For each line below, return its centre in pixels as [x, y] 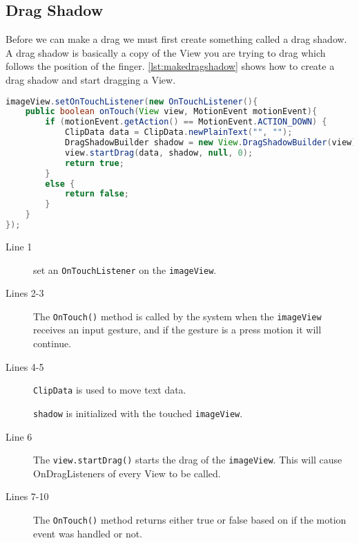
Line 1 [19, 246]
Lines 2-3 [25, 293]
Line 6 [19, 436]
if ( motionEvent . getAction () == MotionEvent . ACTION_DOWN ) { [186, 122]
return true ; [94, 163]
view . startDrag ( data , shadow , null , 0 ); [159, 153]
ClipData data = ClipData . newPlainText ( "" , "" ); [178, 132]
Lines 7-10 [27, 496]
